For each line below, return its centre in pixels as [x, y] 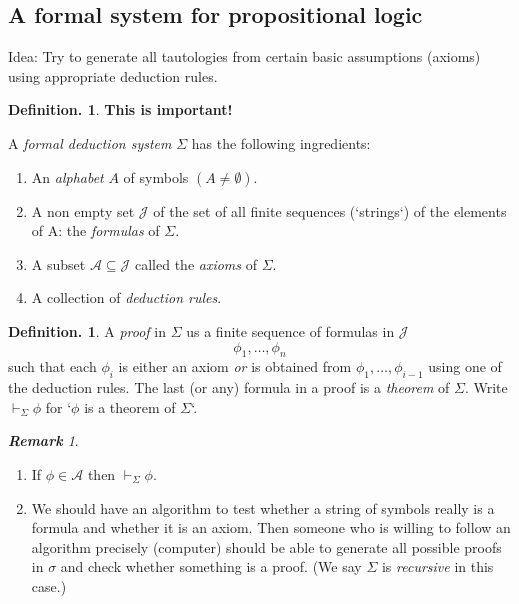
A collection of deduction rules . [126, 297]
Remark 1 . [43, 440]
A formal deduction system [90, 142]
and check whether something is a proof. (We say [211, 566]
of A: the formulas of [95, 230]
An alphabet [67, 176]
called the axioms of [195, 263]
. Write [486, 387]
